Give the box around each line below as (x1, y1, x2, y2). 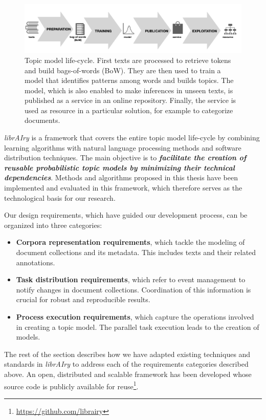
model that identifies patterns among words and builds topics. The (25, 75, 234, 86)
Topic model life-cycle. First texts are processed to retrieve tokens (25, 54, 231, 65)
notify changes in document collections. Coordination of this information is (16, 284, 251, 295)
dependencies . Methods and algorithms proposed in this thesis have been (4, 172, 238, 183)
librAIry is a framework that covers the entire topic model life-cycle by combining (4, 132, 260, 143)
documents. (25, 115, 60, 125)
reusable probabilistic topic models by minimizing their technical (4, 162, 235, 173)
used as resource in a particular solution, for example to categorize (25, 104, 233, 115)
